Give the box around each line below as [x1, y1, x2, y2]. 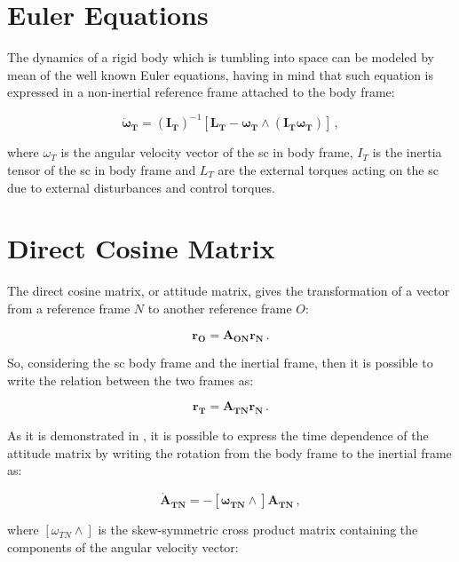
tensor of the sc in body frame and [7, 161, 196, 178]
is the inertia [372, 143, 442, 162]
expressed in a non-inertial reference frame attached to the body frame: [7, 83, 395, 101]
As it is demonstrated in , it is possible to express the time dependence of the [7, 426, 429, 445]
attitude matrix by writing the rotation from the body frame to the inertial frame [7, 443, 452, 462]
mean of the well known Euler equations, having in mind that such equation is [7, 65, 433, 83]
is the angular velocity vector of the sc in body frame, [60, 143, 353, 162]
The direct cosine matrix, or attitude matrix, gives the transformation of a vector [7, 281, 450, 300]
